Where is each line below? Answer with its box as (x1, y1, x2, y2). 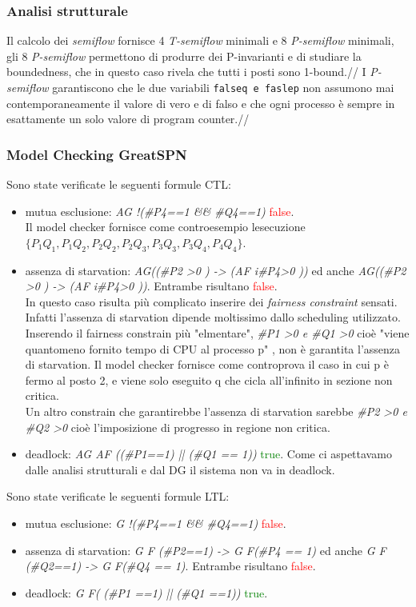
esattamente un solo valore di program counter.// (6, 110, 250, 127)
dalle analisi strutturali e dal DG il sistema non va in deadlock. (25, 461, 335, 477)
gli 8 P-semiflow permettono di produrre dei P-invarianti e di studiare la (6, 47, 362, 64)
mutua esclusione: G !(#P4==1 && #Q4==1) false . (25, 514, 286, 531)
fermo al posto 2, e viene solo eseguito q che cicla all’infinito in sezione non (25, 371, 393, 388)
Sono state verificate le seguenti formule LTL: (6, 488, 230, 505)
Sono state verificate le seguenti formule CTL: (6, 176, 231, 193)
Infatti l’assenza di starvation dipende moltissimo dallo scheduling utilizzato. (25, 309, 401, 325)
